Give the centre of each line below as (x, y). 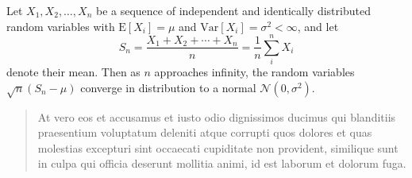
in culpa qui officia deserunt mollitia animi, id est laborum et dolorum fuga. (222, 163)
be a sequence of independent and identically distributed (233, 10)
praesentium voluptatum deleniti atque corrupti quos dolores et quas (205, 132)
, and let (318, 26)
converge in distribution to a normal (168, 87)
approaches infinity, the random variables (254, 72)
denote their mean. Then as (73, 72)
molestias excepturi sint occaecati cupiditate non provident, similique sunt (218, 147)
